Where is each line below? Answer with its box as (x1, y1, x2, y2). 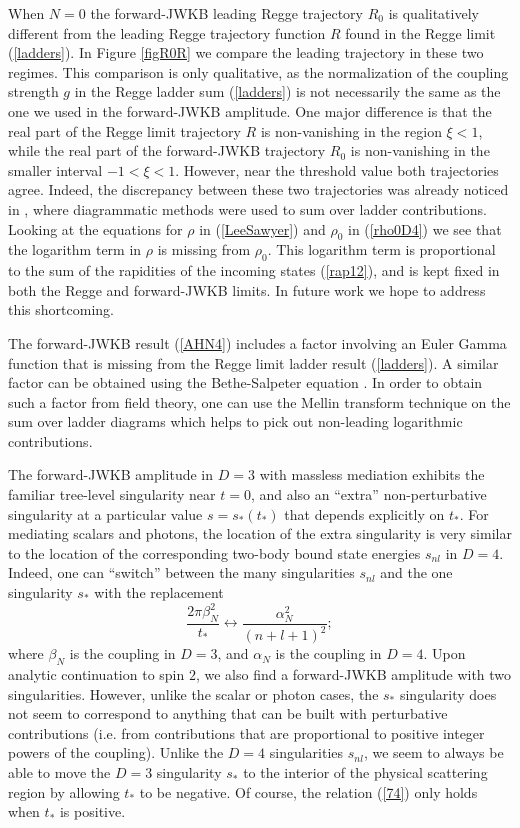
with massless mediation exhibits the (259, 464, 485, 485)
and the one (380, 562, 453, 583)
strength (8, 81, 59, 102)
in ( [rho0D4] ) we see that (348, 218, 502, 239)
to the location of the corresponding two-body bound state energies (8, 542, 421, 563)
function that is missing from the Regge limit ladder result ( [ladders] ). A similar (8, 352, 499, 373)
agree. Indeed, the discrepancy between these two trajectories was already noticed (8, 179, 509, 200)
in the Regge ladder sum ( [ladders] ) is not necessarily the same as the (74, 81, 501, 102)
